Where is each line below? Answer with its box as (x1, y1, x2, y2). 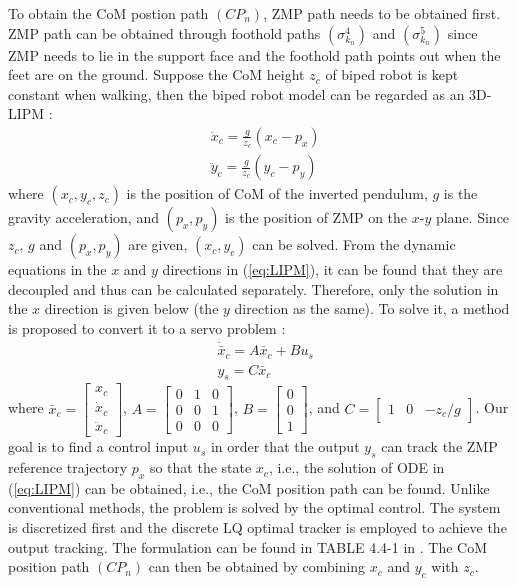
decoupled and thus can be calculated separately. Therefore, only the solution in (8, 278, 499, 299)
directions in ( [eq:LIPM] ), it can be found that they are (162, 259, 503, 280)
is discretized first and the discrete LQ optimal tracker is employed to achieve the (8, 517, 507, 538)
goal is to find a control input (8, 436, 189, 457)
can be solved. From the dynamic (252, 234, 456, 255)
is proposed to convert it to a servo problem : (8, 318, 286, 339)
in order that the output (210, 436, 360, 457)
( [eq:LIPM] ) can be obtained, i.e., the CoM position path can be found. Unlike (8, 477, 490, 498)
